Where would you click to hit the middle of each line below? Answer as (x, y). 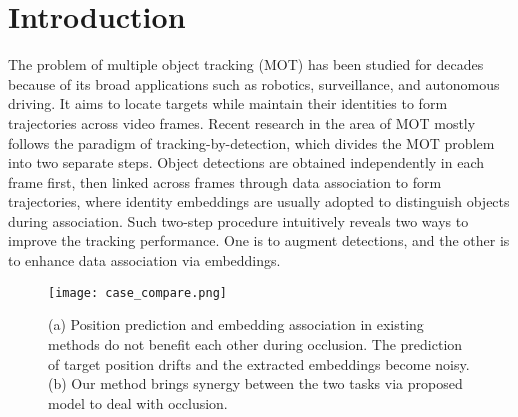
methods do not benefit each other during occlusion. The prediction (255, 343)
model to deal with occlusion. (138, 402)
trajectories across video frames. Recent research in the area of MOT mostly (242, 122)
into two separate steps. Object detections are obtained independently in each (246, 162)
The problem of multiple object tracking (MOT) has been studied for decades (246, 64)
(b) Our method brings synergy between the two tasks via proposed (255, 383)
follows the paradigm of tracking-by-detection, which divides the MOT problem (251, 142)
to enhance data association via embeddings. (144, 260)
